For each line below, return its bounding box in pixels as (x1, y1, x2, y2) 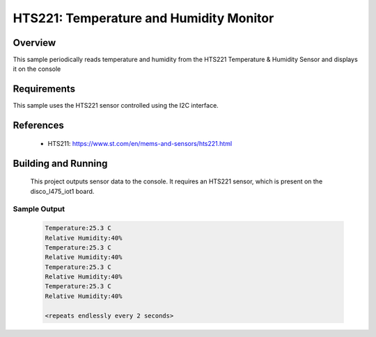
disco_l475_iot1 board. (30, 187, 95, 195)
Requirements (13, 83, 76, 95)
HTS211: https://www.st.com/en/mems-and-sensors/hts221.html (47, 139, 233, 147)
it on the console (13, 65, 61, 73)
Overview (13, 37, 56, 49)
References (13, 120, 64, 131)
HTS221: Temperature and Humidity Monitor (13, 10, 274, 26)
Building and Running (13, 157, 108, 170)
